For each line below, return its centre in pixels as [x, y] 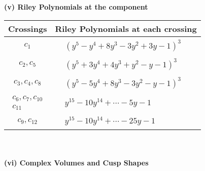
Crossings [28, 28]
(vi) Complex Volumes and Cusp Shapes [76, 162]
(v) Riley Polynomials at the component [76, 7]
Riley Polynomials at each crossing [126, 28]
